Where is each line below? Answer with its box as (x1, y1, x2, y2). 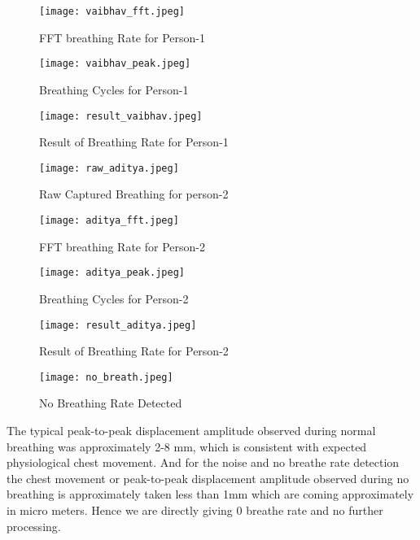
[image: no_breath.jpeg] (39, 371, 173, 383)
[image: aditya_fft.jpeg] (39, 215, 179, 226)
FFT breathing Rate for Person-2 (39, 237, 205, 255)
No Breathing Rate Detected (39, 394, 182, 412)
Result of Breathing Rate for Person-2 (39, 342, 229, 359)
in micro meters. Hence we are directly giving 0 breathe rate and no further (7, 501, 383, 518)
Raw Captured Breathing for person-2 (39, 185, 229, 202)
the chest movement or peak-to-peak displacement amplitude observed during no (7, 469, 409, 486)
